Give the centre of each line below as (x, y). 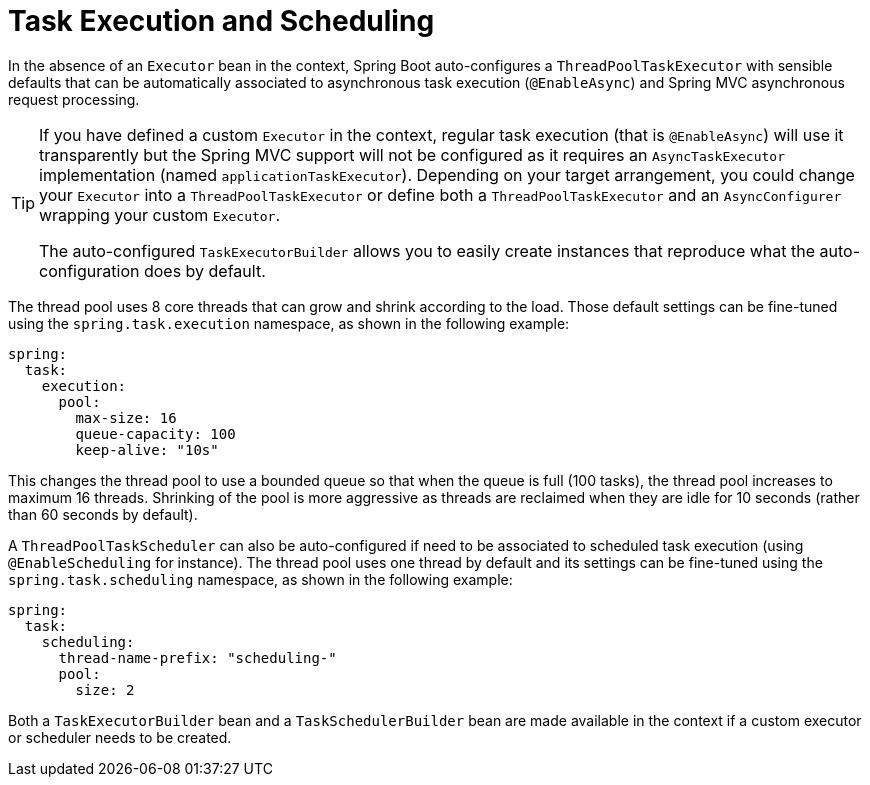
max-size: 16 (126, 417)
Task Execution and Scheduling (221, 21)
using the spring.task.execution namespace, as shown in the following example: (289, 323)
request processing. (74, 99)
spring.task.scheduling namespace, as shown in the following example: (260, 579)
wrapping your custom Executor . (160, 214)
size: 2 (105, 689)
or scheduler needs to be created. (120, 737)
